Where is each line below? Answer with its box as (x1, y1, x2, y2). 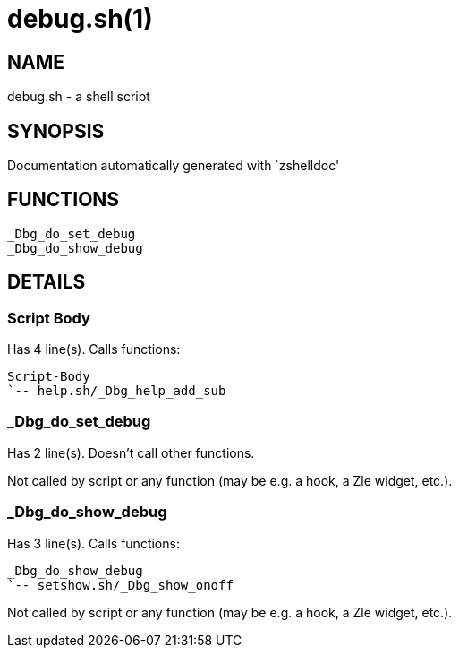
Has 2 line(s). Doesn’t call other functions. (7, 444, 255, 461)
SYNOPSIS (7, 119, 105, 142)
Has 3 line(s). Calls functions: (7, 535, 180, 551)
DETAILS (7, 271, 86, 294)
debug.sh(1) (7, 4, 153, 34)
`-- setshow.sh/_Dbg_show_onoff (7, 577, 234, 592)
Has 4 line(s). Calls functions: (7, 341, 181, 358)
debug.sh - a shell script (7, 89, 150, 105)
